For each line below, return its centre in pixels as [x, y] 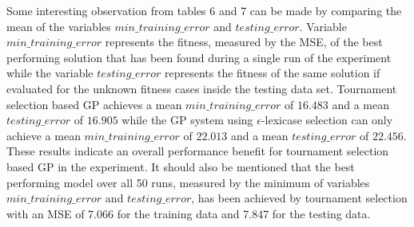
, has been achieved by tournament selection [299, 198]
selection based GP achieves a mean [94, 104]
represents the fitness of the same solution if [273, 73]
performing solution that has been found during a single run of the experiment [199, 57]
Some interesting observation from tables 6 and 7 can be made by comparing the [204, 10]
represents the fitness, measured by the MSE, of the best [244, 42]
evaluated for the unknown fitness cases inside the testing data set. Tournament [202, 88]
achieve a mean [44, 135]
